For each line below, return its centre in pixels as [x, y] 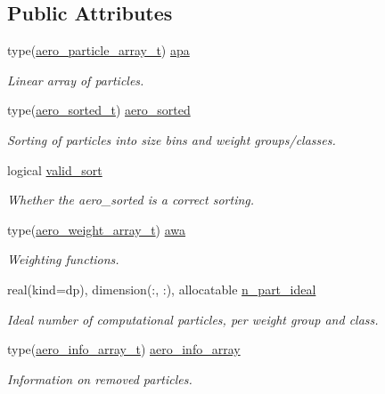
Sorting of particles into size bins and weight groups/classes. [172, 139]
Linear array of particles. [76, 80]
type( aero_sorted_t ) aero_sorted [99, 110]
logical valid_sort [55, 169]
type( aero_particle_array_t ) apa [98, 50]
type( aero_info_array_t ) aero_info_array [124, 349]
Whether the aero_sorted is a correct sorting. [131, 200]
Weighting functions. [63, 259]
